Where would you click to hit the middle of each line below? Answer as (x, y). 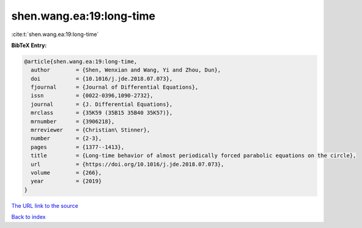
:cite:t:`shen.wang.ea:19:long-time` (55, 34)
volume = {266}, (66, 173)
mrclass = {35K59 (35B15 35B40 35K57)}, (102, 113)
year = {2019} (66, 181)
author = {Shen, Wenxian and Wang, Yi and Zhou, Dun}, (126, 70)
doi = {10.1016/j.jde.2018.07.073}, (102, 79)
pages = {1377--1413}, (78, 147)
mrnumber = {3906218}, (73, 121)
